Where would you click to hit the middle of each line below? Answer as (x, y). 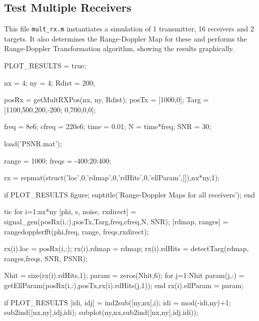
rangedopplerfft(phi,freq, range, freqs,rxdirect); (76, 231)
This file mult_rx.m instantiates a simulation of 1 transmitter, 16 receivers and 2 (129, 29)
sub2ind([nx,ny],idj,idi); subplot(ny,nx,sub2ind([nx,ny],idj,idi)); (101, 312)
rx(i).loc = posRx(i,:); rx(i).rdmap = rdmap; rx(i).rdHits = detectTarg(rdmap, (126, 248)
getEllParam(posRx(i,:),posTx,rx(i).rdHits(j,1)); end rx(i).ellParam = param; (124, 285)
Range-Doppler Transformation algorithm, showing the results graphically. (119, 48)
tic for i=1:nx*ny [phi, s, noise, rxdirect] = (70, 211)
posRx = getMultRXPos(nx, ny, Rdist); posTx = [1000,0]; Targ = (106, 99)
